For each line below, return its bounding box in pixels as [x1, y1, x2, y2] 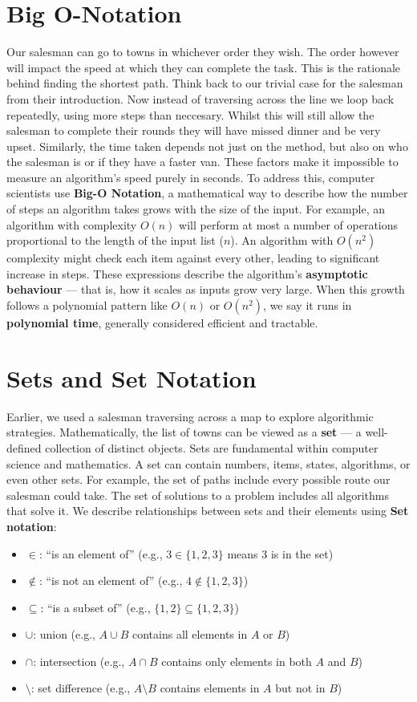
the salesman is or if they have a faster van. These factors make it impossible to [6, 153, 399, 170]
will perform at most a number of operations [179, 216, 399, 233]
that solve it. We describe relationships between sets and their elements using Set [6, 502, 409, 519]
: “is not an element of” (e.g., [38, 572, 183, 589]
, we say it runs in [263, 297, 352, 314]
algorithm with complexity [6, 216, 137, 233]
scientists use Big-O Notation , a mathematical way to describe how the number [6, 185, 408, 201]
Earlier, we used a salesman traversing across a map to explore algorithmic [6, 408, 374, 424]
